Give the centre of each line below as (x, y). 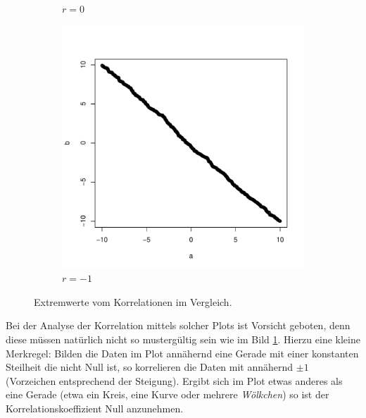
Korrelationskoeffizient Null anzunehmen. (95, 408)
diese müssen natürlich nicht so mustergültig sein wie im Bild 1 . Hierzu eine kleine (183, 339)
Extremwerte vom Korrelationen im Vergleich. (133, 301)
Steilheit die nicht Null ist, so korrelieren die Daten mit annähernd (150, 367)
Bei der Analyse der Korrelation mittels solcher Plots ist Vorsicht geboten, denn (178, 325)
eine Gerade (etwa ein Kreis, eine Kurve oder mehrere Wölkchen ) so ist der (168, 394)
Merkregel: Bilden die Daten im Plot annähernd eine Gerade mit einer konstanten (182, 353)
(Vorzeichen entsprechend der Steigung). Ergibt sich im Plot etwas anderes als (174, 380)
